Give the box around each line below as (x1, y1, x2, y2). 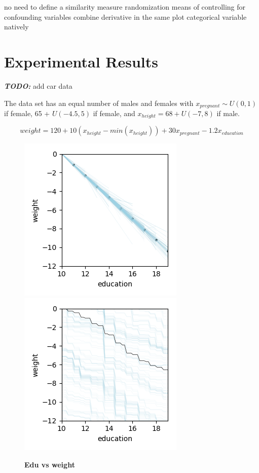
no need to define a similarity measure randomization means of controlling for (4, 2, 246, 12)
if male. (216, 107, 240, 118)
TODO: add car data (4, 80, 72, 91)
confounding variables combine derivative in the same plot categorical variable (4, 11, 247, 22)
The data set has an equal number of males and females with (4, 97, 194, 108)
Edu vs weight (24, 459, 75, 469)
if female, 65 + (4, 107, 50, 118)
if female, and (93, 107, 135, 118)
